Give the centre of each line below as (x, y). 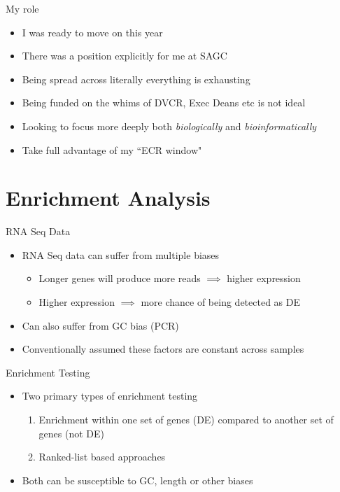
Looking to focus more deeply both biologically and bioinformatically (169, 126)
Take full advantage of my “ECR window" (112, 149)
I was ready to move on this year (92, 32)
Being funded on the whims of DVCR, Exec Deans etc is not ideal (164, 103)
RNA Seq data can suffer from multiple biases (121, 254)
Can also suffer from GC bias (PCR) (100, 325)
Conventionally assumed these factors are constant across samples (163, 349)
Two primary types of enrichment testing (110, 396)
